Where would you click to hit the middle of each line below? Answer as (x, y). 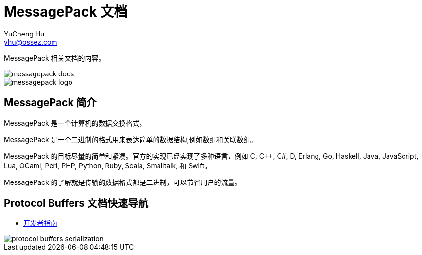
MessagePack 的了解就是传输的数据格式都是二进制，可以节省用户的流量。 (123, 182)
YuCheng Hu (24, 34)
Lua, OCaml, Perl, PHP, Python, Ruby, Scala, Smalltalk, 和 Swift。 (108, 165)
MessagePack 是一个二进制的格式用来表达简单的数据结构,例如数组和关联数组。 (131, 139)
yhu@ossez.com (31, 42)
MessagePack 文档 (66, 12)
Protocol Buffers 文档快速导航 (76, 203)
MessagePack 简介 (50, 103)
